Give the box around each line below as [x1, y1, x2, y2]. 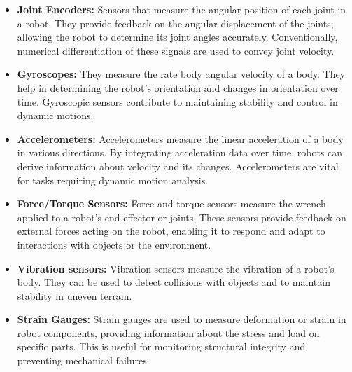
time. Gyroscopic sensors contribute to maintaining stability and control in [17, 94, 338, 109]
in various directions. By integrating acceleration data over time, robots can [17, 145, 343, 160]
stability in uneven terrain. [17, 288, 132, 303]
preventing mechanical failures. [17, 353, 150, 368]
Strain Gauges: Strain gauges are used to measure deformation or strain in [17, 312, 346, 326]
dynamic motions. [17, 108, 94, 123]
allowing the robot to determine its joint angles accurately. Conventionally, [17, 29, 338, 44]
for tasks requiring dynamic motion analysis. [17, 172, 209, 187]
